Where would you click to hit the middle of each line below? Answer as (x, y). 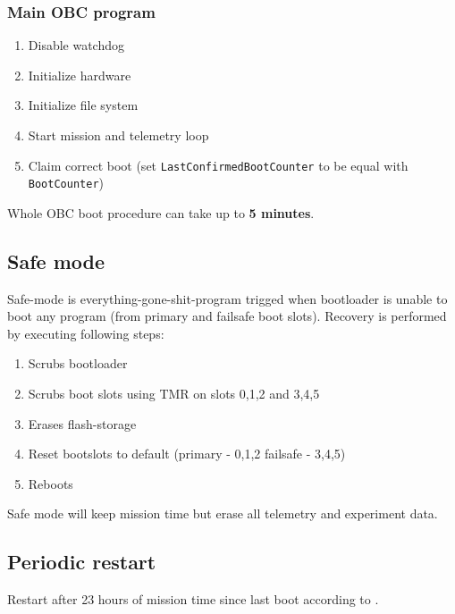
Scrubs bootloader (78, 363)
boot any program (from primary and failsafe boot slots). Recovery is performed (227, 316)
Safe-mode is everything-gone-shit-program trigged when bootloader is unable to (227, 298)
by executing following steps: (86, 333)
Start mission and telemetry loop (118, 135)
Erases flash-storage (82, 423)
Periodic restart (82, 562)
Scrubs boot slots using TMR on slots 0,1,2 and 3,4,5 (174, 394)
